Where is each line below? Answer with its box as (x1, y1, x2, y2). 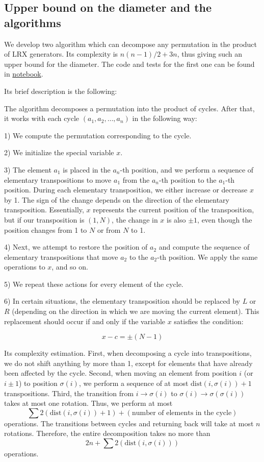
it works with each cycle (4, 113, 80, 124)
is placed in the (63, 164, 111, 175)
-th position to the (159, 174, 217, 185)
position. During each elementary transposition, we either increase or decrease (4, 184, 248, 195)
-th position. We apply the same (157, 251, 258, 262)
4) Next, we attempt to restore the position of (4, 241, 148, 252)
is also (167, 214, 186, 225)
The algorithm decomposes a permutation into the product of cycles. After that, (4, 103, 255, 113)
